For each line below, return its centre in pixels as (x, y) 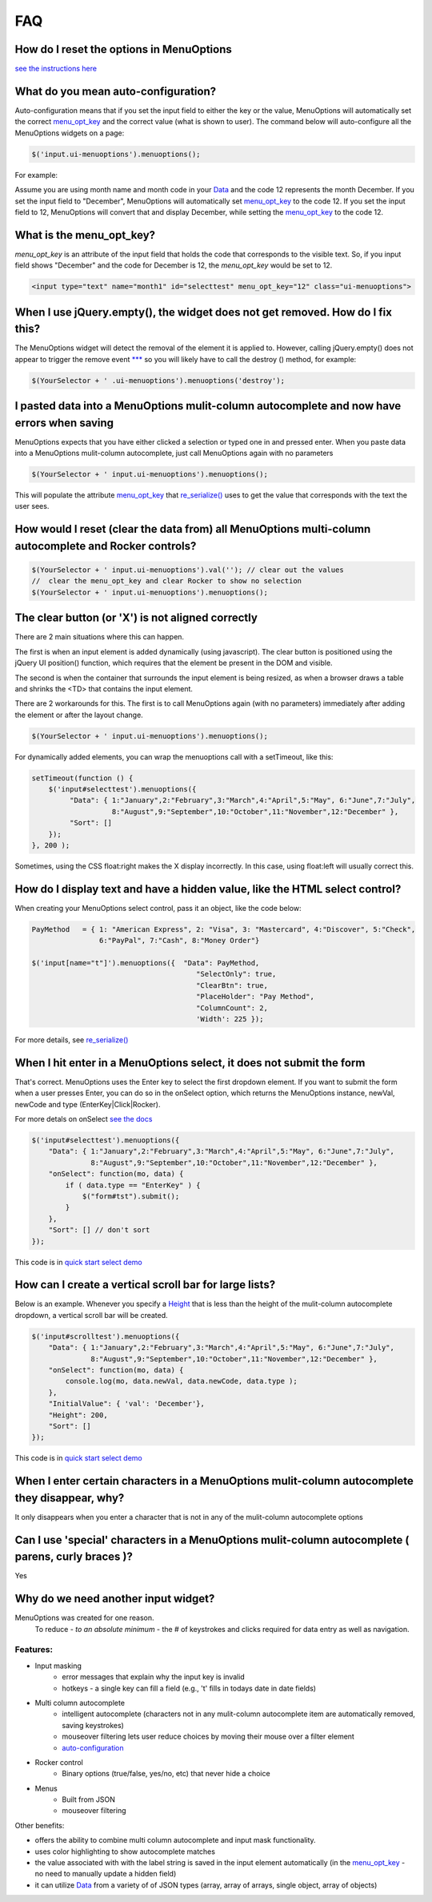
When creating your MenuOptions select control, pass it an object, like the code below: (158, 908)
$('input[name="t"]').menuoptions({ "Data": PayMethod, (146, 963)
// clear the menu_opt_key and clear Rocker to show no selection (167, 581)
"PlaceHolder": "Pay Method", (256, 997)
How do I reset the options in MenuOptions (123, 49)
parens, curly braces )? (74, 1557)
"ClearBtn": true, (232, 985)
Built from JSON (88, 1799)
